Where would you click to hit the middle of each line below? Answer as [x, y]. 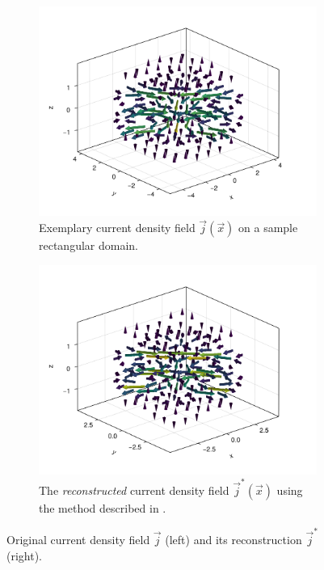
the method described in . [103, 507]
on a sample [268, 228]
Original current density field [78, 540]
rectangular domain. [88, 245]
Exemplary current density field [117, 228]
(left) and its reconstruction [234, 540]
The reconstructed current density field [134, 490]
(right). [25, 555]
